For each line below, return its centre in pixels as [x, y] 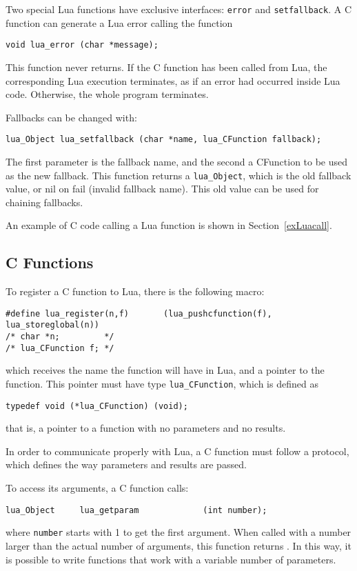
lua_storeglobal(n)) [53, 325]
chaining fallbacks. [44, 202]
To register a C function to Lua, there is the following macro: [135, 291]
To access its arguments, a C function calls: [97, 488]
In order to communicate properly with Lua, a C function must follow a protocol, [177, 451]
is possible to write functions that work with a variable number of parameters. [171, 559]
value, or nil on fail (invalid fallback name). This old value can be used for [162, 189]
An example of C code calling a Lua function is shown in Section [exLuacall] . [169, 225]
